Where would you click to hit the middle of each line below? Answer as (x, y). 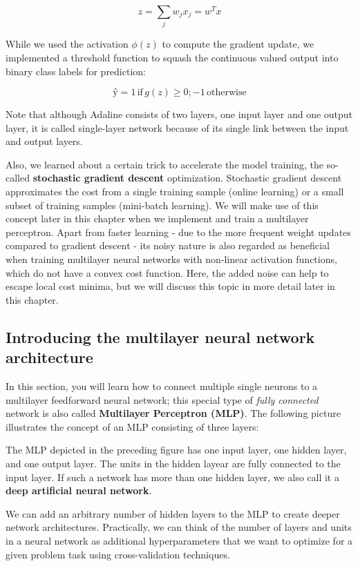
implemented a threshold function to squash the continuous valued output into (172, 57)
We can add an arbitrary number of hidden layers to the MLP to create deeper (173, 513)
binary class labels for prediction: (76, 71)
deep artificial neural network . (79, 490)
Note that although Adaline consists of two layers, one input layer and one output (179, 114)
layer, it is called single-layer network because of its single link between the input (177, 127)
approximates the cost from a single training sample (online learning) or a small (175, 192)
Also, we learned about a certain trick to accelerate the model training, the (164, 164)
